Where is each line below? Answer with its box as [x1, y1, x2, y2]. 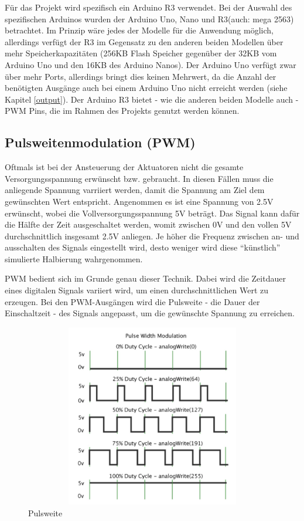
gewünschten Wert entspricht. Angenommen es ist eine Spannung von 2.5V [5, 195, 274, 207]
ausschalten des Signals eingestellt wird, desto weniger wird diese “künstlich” [5, 241, 281, 253]
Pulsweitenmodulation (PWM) [5, 133, 196, 151]
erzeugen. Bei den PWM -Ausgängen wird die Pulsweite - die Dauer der [5, 295, 260, 307]
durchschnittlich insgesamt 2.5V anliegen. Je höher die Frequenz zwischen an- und [5, 229, 299, 242]
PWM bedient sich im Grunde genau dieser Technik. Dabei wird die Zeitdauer [5, 272, 286, 285]
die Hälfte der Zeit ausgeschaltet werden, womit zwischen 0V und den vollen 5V [5, 218, 292, 231]
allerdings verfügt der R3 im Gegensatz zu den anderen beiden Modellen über [5, 35, 283, 48]
